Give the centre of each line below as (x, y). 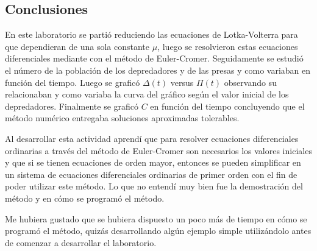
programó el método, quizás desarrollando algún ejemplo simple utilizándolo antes (158, 231)
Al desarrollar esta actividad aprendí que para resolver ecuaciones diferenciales (152, 138)
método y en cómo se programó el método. (85, 198)
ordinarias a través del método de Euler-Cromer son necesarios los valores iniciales (158, 150)
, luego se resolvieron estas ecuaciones (228, 46)
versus (182, 82)
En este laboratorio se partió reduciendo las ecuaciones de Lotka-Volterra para (151, 34)
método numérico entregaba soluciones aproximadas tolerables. (122, 118)
